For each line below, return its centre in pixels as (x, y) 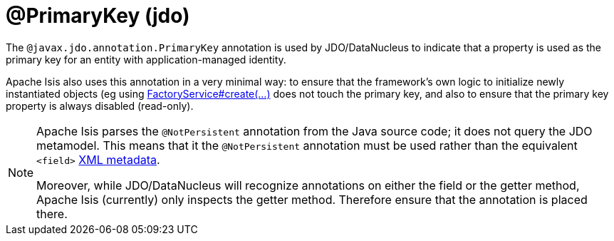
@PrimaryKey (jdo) (98, 16)
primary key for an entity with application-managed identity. (146, 59)
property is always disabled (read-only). (100, 106)
